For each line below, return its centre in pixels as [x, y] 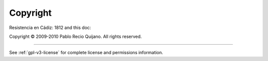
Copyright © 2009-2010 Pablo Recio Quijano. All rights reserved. [75, 36]
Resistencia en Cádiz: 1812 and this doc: [50, 28]
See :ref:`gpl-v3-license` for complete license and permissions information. [86, 53]
